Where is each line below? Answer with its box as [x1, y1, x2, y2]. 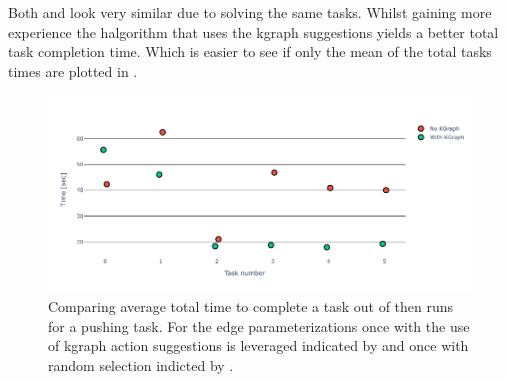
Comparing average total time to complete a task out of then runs [48, 296, 454, 317]
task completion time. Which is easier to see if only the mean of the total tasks [8, 41, 492, 62]
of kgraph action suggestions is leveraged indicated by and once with [48, 335, 469, 356]
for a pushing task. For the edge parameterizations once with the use [48, 315, 470, 336]
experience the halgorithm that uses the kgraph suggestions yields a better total [8, 21, 499, 42]
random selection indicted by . [48, 354, 234, 375]
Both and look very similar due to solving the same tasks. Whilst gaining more [8, 2, 492, 22]
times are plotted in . [8, 60, 138, 81]
